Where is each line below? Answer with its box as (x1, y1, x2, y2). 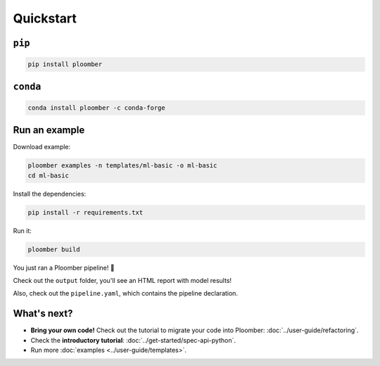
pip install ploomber (27, 61, 103, 68)
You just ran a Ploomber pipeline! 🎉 (13, 263, 115, 272)
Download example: (13, 143, 71, 151)
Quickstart (13, 11, 77, 26)
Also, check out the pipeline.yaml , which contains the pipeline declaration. (13, 289, 239, 298)
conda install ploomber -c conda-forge (27, 103, 165, 112)
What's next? (13, 308, 73, 320)
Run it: (13, 226, 32, 235)
